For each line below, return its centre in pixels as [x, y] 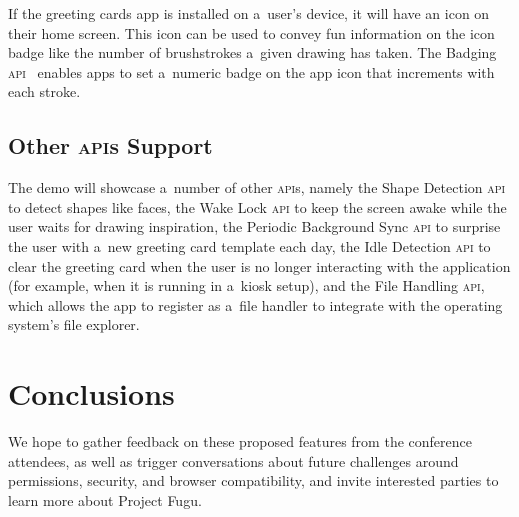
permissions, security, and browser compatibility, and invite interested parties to [253, 480]
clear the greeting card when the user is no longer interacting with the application [259, 265]
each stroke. [44, 91]
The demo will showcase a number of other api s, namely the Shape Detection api [257, 187]
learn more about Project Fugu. [105, 499]
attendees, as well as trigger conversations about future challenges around [233, 460]
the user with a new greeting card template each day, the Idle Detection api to [249, 245]
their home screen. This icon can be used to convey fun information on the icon [251, 32]
